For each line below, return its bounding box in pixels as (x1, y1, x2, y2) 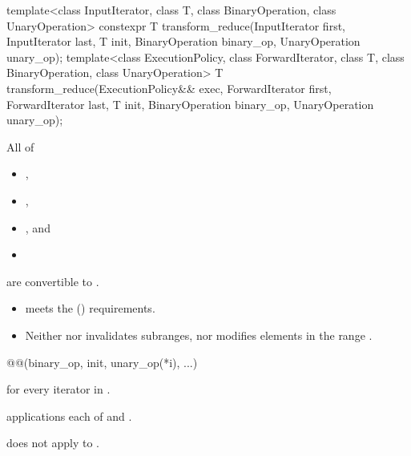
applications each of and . (6, 407, 132, 424)
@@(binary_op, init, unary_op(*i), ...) (6, 353, 198, 370)
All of (6, 138, 34, 155)
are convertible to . (6, 272, 99, 289)
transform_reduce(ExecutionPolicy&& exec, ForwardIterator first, (6, 79, 332, 96)
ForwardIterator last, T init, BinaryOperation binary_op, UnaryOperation (6, 95, 374, 112)
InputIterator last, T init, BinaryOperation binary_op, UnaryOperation (6, 33, 361, 50)
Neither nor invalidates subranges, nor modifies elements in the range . (25, 326, 373, 343)
